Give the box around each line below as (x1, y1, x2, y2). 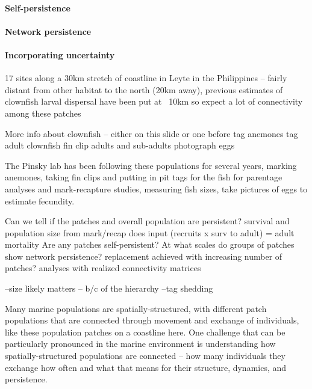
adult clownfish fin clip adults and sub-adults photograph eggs (5, 139, 235, 152)
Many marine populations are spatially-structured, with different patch (5, 302, 267, 314)
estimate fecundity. (5, 194, 75, 207)
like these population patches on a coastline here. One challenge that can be (5, 325, 285, 338)
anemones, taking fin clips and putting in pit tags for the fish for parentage (5, 171, 282, 183)
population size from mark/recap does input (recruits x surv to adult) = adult (5, 226, 295, 239)
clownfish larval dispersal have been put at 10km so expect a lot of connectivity (5, 95, 303, 108)
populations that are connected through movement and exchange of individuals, (5, 314, 299, 326)
